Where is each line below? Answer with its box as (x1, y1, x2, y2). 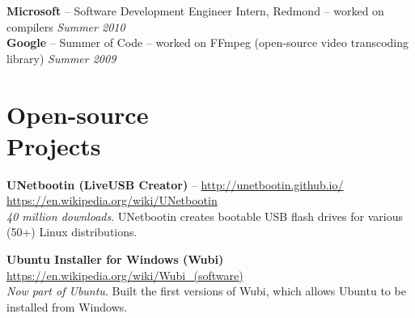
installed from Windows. (6, 298, 128, 315)
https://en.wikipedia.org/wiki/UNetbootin (6, 192, 218, 209)
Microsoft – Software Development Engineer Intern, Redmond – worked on (6, 2, 384, 19)
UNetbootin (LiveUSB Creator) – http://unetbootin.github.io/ (6, 176, 344, 193)
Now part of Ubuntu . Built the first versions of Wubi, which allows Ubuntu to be (6, 282, 406, 299)
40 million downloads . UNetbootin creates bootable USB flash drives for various (6, 207, 403, 224)
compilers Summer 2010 (6, 18, 125, 35)
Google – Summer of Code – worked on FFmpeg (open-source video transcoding (6, 34, 409, 51)
